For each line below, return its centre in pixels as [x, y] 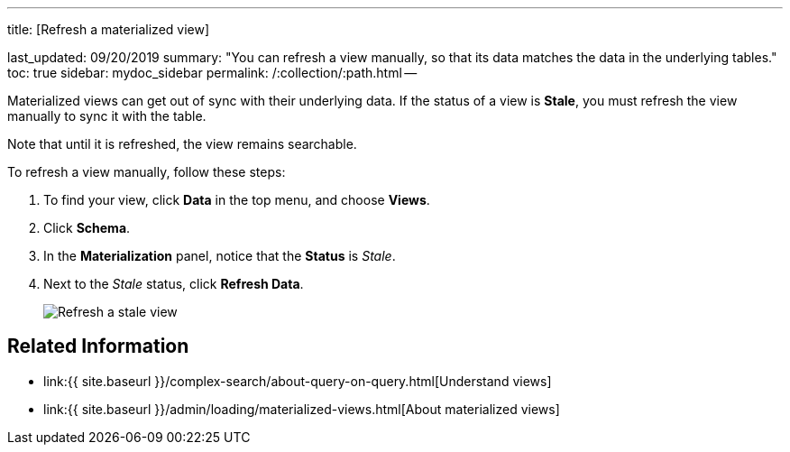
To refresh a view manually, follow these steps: [147, 172]
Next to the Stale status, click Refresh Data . [174, 284]
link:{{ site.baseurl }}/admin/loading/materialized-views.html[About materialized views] [302, 409]
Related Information [98, 346]
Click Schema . [87, 228]
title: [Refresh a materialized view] [109, 29]
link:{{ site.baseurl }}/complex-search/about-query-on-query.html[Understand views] [298, 381]
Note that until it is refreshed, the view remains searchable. [182, 144]
